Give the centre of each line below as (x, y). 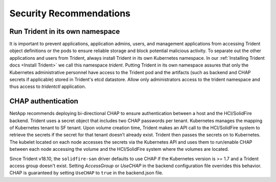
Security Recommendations (70, 13)
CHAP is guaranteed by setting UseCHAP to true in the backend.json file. (86, 173)
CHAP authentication (44, 101)
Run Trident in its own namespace (65, 31)
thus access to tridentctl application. (48, 86)
